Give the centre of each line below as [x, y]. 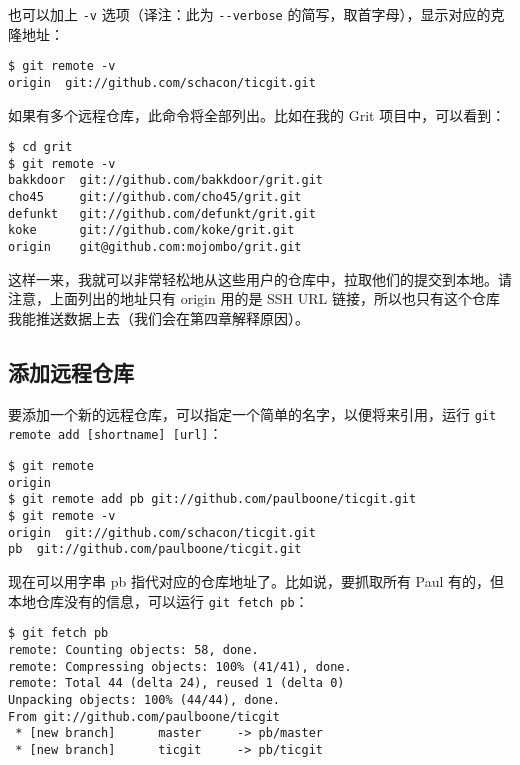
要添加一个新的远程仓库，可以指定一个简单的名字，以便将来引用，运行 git [252, 413]
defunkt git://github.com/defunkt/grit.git [162, 213]
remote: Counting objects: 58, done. [133, 649]
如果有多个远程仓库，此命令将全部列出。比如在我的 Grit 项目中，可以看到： [257, 114]
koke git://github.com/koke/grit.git [151, 230]
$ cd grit [40, 147]
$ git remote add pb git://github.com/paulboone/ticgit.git [212, 499]
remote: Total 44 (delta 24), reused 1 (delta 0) [176, 683]
